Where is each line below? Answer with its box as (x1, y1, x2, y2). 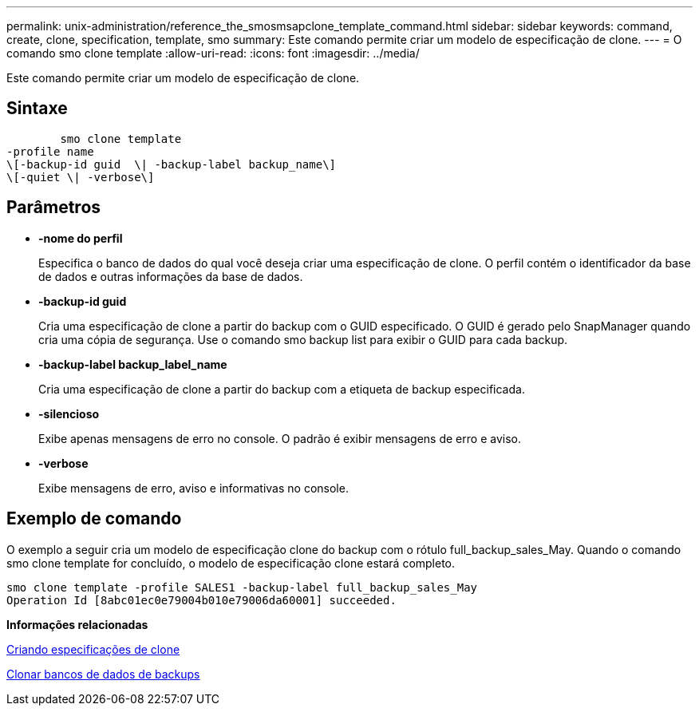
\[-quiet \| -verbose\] (6, 170, 155, 184)
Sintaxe (6, 98, 68, 119)
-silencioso (38, 406, 100, 421)
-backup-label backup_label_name (38, 357, 227, 371)
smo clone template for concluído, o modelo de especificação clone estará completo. (6, 556, 456, 570)
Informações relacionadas (6, 617, 148, 631)
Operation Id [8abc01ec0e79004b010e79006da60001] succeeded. (6, 593, 397, 607)
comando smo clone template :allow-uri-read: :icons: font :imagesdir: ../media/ (6, 46, 420, 60)
